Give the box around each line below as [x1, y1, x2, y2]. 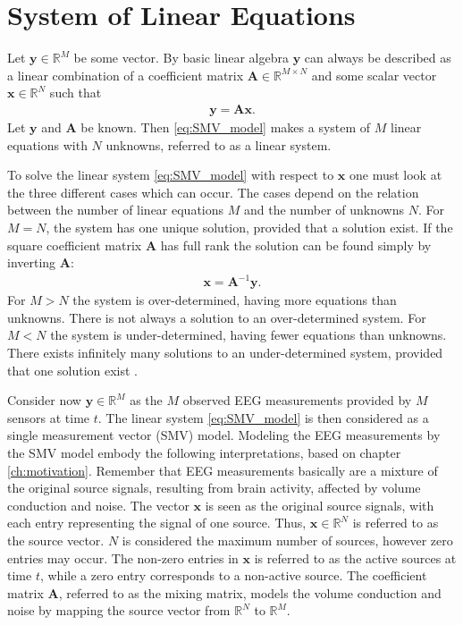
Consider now [7, 391, 81, 410]
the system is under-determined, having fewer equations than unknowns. [50, 325, 447, 344]
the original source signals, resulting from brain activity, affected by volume [7, 478, 421, 497]
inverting [7, 253, 56, 272]
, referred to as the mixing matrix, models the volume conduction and [58, 583, 442, 602]
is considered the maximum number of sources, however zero [122, 530, 453, 549]
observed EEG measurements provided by [182, 391, 412, 410]
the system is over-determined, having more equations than [72, 291, 397, 309]
